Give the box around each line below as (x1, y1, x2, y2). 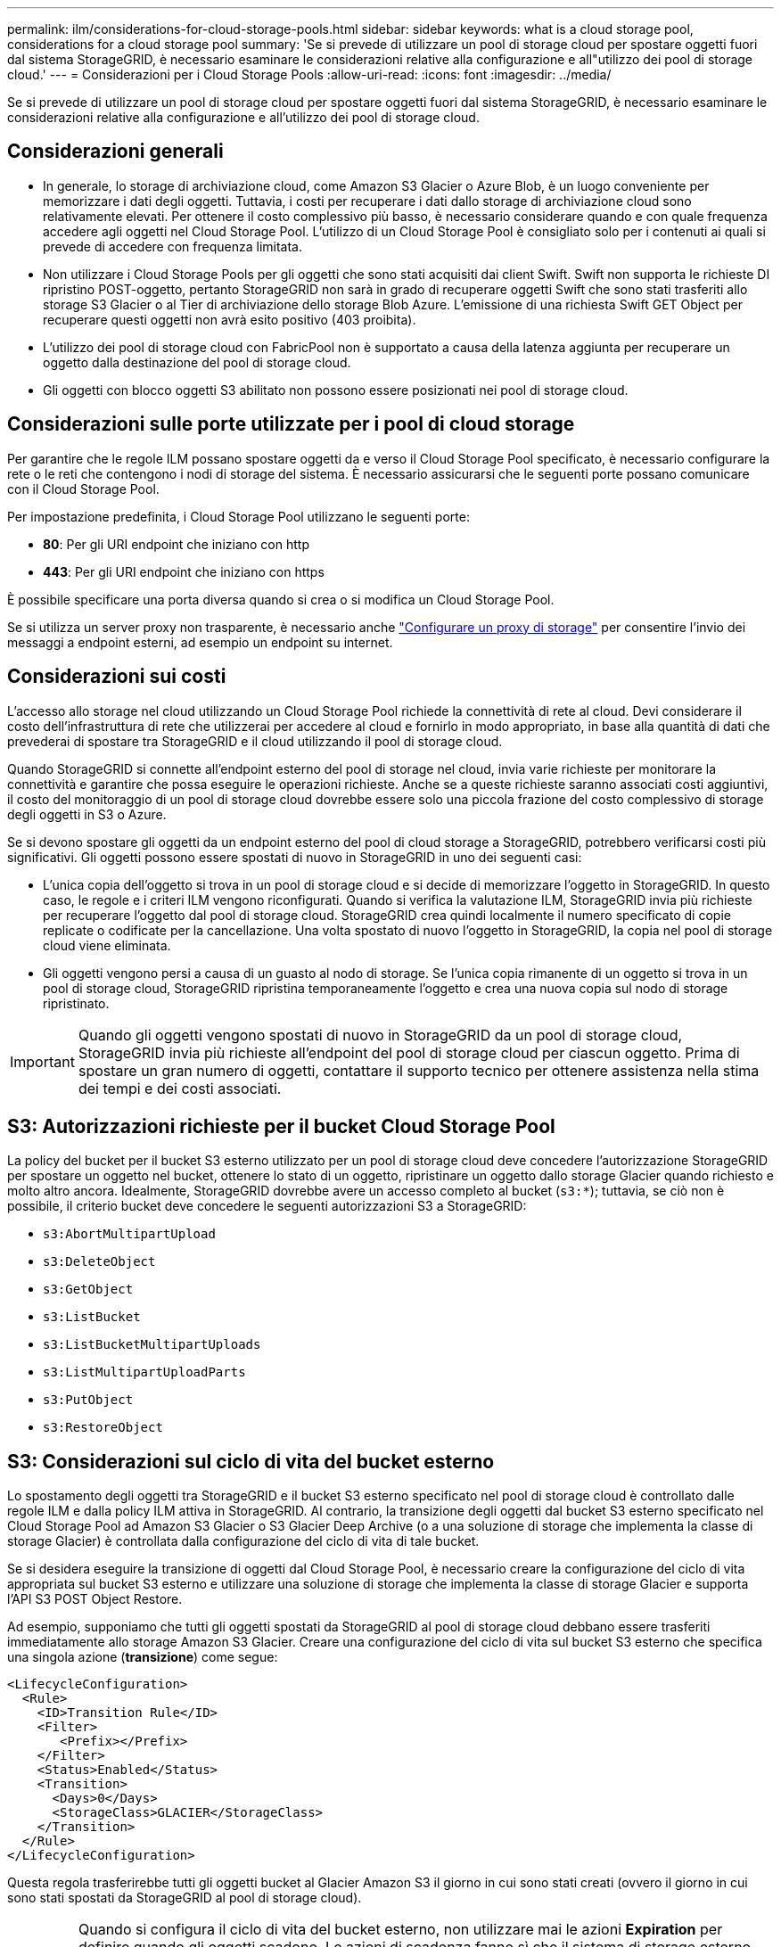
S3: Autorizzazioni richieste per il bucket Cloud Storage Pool (7, 1114, 555, 1138)
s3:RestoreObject (43, 1420, 163, 1435)
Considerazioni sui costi (7, 665, 226, 688)
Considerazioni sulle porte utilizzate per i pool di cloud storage (7, 413, 575, 436)
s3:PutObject (43, 1392, 134, 1408)
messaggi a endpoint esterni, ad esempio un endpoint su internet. (7, 634, 393, 650)
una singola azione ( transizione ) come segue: (7, 1649, 278, 1665)
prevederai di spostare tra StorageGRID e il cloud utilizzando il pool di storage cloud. (7, 733, 503, 749)
